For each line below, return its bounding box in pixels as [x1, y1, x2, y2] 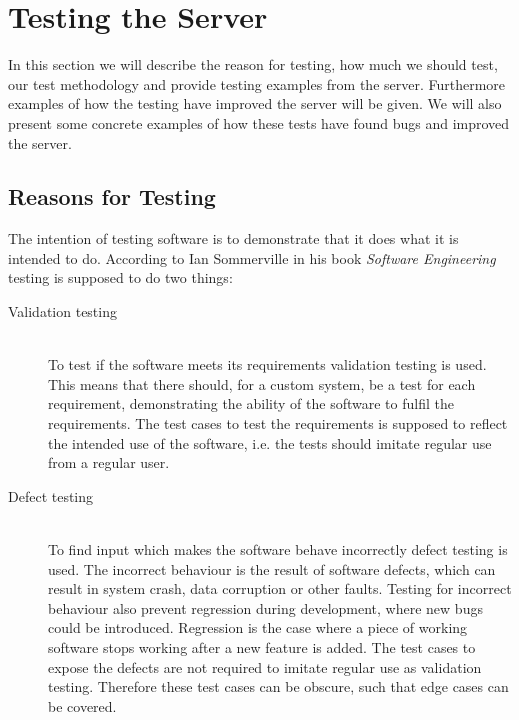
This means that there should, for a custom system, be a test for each [48, 373, 476, 394]
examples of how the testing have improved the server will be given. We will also [8, 93, 502, 114]
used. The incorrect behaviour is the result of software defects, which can [48, 558, 496, 579]
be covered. [48, 695, 117, 716]
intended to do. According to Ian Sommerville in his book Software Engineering [8, 247, 496, 268]
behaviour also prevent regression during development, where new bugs [48, 597, 483, 618]
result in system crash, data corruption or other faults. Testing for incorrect [48, 578, 512, 599]
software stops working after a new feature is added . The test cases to [48, 636, 476, 657]
